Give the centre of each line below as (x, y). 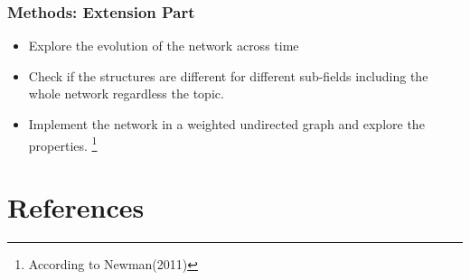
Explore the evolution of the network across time (164, 46)
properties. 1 (63, 144)
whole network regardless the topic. (126, 93)
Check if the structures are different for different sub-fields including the (228, 75)
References (76, 207)
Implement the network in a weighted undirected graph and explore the (226, 124)
